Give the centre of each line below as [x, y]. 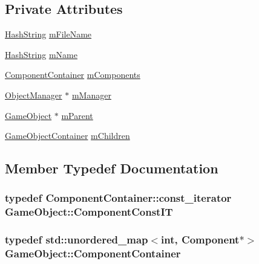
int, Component [200, 240]
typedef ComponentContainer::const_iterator [118, 198]
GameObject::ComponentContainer [93, 253]
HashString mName [41, 54]
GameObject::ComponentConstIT [89, 212]
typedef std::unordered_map [77, 240]
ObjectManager [34, 95]
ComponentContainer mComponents [73, 75]
